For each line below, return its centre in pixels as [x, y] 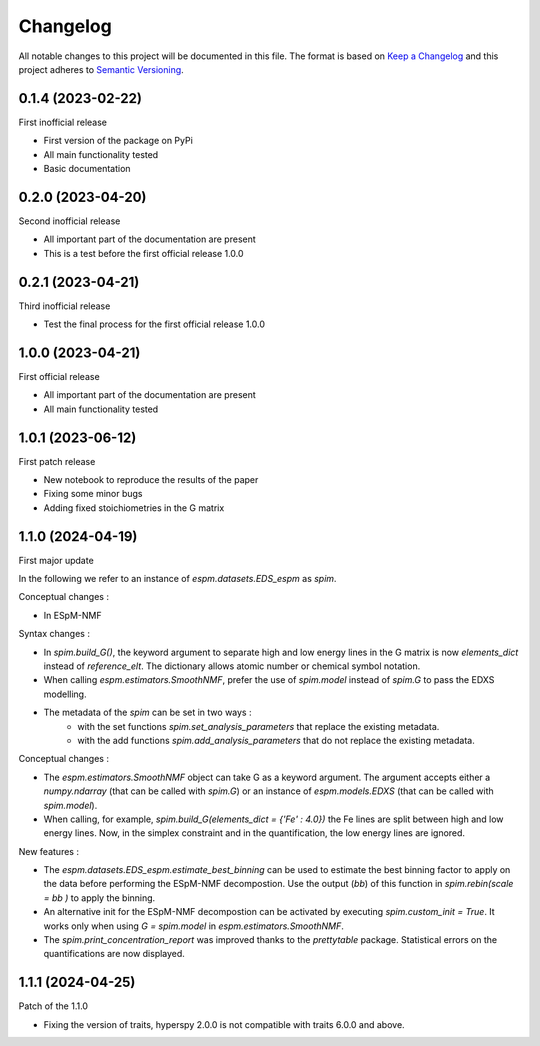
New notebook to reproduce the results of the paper [151, 479]
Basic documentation [87, 169]
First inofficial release [62, 122]
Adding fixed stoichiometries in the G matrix [134, 507]
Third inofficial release [64, 306]
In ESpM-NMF [72, 615]
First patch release [57, 461]
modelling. [65, 694]
